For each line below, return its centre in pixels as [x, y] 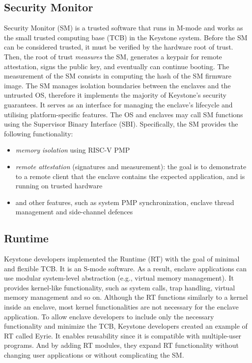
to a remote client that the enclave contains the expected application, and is [130, 176]
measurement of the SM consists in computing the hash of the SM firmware [118, 76]
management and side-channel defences [74, 212]
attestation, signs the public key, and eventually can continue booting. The [117, 66]
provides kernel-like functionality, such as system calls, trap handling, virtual [120, 287]
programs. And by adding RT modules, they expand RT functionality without [121, 345]
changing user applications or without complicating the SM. [94, 355]
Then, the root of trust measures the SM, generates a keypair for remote [113, 56]
